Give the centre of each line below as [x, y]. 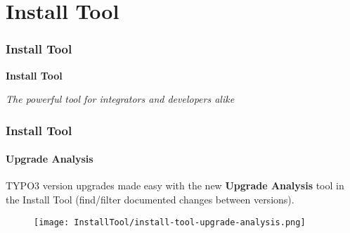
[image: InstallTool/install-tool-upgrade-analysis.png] [170, 222]
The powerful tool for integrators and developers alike [120, 99]
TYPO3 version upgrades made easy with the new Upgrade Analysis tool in [175, 185]
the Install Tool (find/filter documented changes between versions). [150, 200]
